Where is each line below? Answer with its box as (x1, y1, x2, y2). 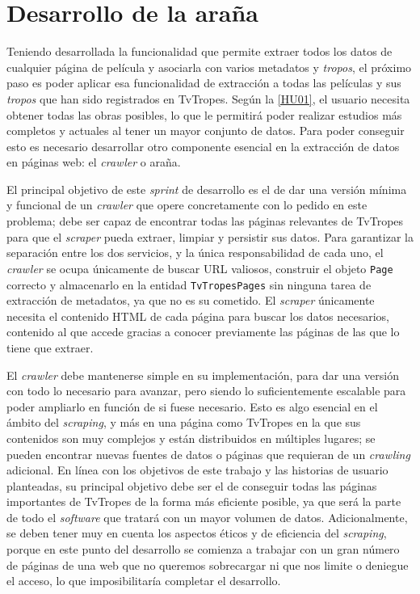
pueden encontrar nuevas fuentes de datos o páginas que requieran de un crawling (6, 445, 410, 462)
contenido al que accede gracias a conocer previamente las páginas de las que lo (6, 323, 400, 340)
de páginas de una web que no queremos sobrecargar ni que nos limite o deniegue (6, 556, 409, 573)
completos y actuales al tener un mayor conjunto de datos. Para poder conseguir (6, 122, 405, 139)
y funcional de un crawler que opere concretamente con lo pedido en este (6, 196, 367, 213)
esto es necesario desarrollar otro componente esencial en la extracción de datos (6, 137, 400, 154)
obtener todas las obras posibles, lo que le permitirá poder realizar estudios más (6, 106, 402, 123)
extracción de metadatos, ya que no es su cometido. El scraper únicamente (6, 292, 375, 309)
